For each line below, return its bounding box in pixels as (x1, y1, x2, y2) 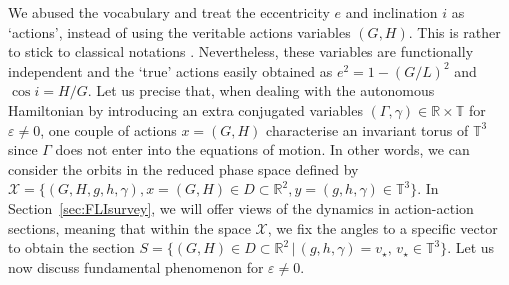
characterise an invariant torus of (266, 119, 469, 140)
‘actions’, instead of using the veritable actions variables (8, 21, 351, 42)
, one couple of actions (40, 119, 177, 140)
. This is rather (408, 21, 501, 42)
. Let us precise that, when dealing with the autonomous (87, 80, 435, 101)
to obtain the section (8, 237, 135, 258)
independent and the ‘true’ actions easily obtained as (8, 60, 333, 81)
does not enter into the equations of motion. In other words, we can (55, 139, 470, 160)
